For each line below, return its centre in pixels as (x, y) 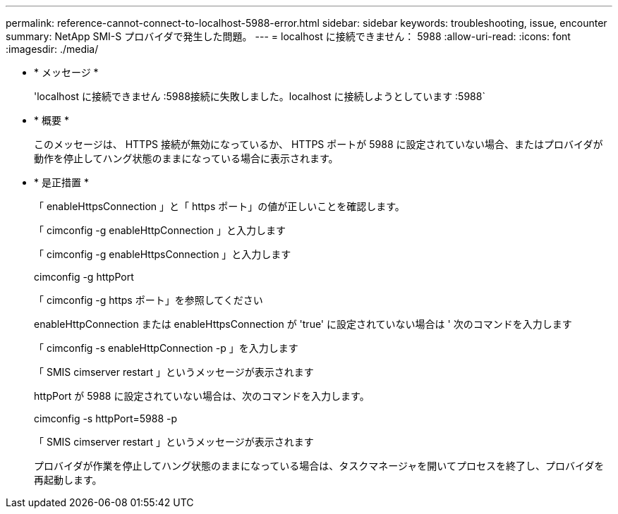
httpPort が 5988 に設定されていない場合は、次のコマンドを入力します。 (202, 396)
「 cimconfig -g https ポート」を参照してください (149, 300)
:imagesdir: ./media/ (52, 49)
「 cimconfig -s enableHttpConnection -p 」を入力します (166, 348)
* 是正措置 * (61, 182)
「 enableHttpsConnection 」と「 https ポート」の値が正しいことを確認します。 (219, 206)
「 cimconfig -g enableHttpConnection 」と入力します (160, 230)
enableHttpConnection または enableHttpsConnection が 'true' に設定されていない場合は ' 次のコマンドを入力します (303, 324)
